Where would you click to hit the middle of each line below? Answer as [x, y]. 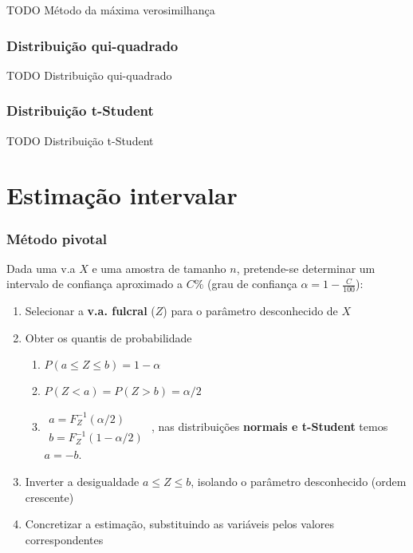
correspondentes [64, 539]
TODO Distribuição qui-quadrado [89, 75]
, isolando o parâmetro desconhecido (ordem [299, 482]
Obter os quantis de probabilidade [108, 337]
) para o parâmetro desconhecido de [250, 311]
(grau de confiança [252, 284]
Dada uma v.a [41, 268]
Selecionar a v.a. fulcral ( [90, 311]
